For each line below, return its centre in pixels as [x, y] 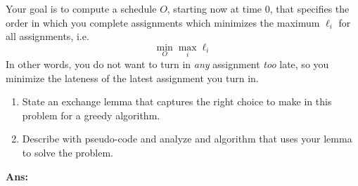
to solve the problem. [68, 152]
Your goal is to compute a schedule [81, 8]
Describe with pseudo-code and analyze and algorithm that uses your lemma [187, 139]
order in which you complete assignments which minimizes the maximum [163, 22]
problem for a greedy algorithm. [91, 115]
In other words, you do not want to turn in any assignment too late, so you [167, 64]
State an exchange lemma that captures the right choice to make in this [177, 101]
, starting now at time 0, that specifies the [258, 8]
